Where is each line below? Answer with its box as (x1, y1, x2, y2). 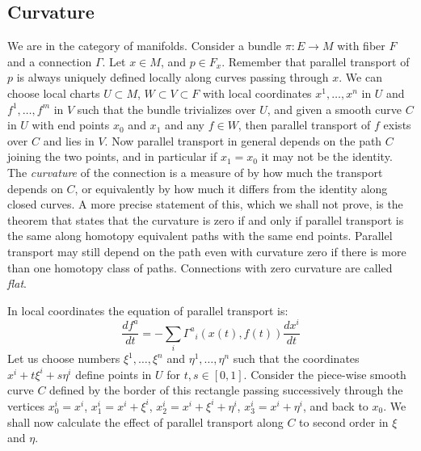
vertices (7, 397, 44, 414)
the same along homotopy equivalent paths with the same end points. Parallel (7, 227, 393, 244)
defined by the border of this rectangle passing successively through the (49, 381, 403, 398)
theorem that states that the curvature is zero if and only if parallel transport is (7, 211, 404, 228)
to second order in (299, 413, 389, 430)
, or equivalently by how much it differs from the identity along (74, 179, 388, 196)
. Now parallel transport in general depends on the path (104, 132, 382, 149)
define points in (75, 365, 152, 382)
